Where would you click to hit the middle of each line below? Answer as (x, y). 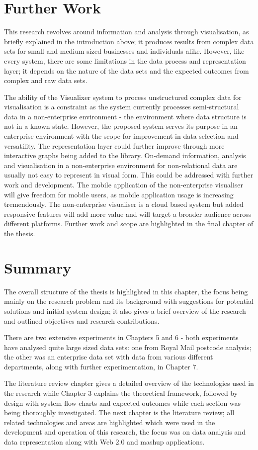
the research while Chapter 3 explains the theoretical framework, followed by (121, 393)
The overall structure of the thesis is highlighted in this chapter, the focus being (126, 291)
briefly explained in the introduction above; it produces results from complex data (129, 41)
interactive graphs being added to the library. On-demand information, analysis (125, 155)
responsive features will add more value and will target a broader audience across (128, 214)
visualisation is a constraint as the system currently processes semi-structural (122, 107)
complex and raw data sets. (46, 80)
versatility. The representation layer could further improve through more (114, 145)
